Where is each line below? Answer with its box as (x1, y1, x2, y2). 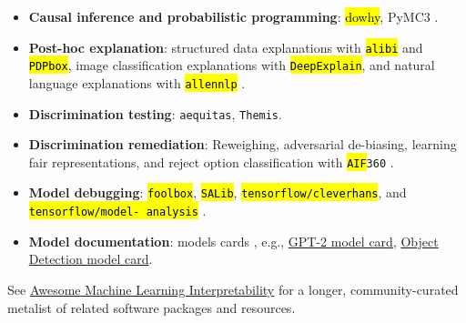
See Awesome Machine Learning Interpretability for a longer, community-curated (7, 279, 459, 298)
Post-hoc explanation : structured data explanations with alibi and (28, 37, 423, 56)
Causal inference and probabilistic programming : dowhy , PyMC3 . (28, 7, 439, 25)
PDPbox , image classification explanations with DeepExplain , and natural (28, 56, 435, 75)
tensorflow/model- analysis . (28, 201, 207, 220)
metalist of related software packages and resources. (7, 298, 296, 317)
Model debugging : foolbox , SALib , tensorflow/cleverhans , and (28, 183, 407, 202)
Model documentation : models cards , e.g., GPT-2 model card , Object (28, 231, 439, 250)
